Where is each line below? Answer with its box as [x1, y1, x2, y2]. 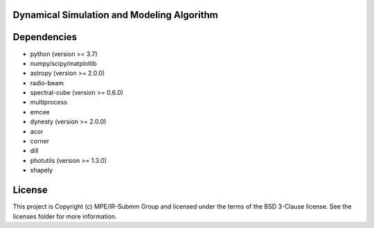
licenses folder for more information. [12, 212, 117, 220]
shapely [30, 166, 53, 175]
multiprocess [30, 98, 68, 107]
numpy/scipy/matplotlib [30, 59, 97, 67]
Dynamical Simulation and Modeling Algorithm [12, 9, 218, 21]
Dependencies [12, 31, 78, 43]
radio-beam [30, 78, 64, 87]
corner [30, 137, 50, 146]
